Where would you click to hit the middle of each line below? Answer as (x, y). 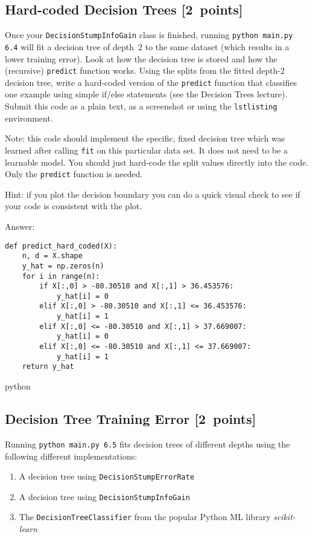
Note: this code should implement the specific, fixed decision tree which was (145, 138)
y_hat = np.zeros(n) (63, 266)
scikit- (285, 517)
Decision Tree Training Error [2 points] (131, 419)
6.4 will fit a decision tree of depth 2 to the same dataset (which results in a (147, 46)
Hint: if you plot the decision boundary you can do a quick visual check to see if (153, 194)
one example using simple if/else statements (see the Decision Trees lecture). (146, 94)
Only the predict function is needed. (74, 174)
